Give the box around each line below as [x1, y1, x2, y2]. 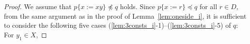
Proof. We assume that [4, 1, 72, 11]
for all [199, 1, 218, 11]
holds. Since [120, 1, 156, 11]
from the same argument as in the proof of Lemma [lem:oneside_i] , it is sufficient [4, 11, 247, 21]
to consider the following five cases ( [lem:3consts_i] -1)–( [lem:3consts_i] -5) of [4, 20, 231, 30]
